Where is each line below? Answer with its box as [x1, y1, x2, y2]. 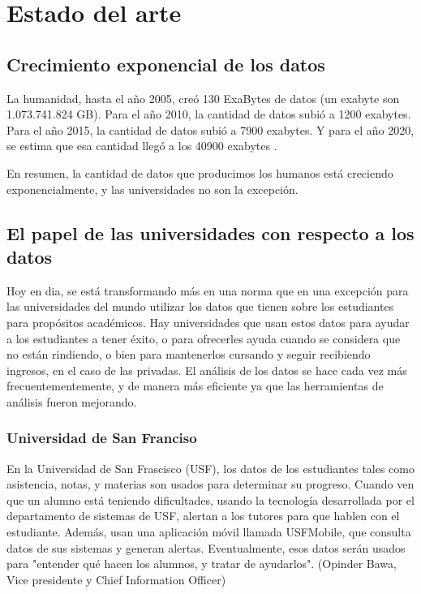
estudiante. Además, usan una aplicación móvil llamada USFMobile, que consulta [6, 523, 411, 540]
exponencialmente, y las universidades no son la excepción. [6, 180, 299, 197]
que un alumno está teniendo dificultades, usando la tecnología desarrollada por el [6, 491, 415, 508]
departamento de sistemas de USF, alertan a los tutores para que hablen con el [6, 507, 400, 524]
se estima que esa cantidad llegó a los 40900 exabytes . [6, 137, 277, 154]
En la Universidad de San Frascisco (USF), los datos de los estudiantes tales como [6, 459, 415, 476]
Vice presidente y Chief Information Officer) [6, 570, 226, 588]
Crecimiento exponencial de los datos [6, 51, 325, 76]
